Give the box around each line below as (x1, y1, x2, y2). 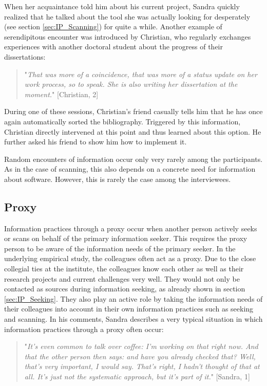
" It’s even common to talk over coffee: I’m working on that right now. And (24, 341, 258, 352)
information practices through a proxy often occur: (4, 323, 164, 334)
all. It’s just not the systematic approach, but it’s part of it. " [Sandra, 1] (24, 371, 250, 382)
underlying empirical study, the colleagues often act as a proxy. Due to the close (4, 253, 256, 264)
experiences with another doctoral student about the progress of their (4, 41, 223, 52)
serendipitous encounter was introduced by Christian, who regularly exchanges (4, 31, 251, 42)
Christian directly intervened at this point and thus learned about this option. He (4, 126, 261, 137)
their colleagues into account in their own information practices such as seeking (4, 303, 254, 314)
